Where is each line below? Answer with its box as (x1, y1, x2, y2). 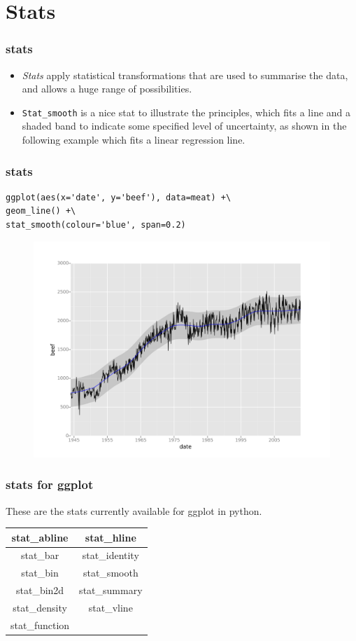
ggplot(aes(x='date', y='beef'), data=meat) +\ (6, 192, 232, 202)
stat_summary (79, 583, 143, 598)
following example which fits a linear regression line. (22, 132, 245, 147)
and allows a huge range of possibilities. (22, 81, 192, 96)
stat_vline (88, 600, 133, 614)
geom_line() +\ (6, 206, 76, 216)
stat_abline (11, 530, 69, 544)
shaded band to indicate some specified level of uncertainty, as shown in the (22, 118, 347, 133)
